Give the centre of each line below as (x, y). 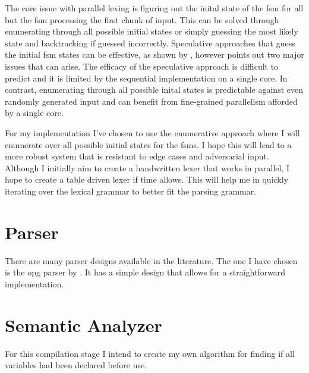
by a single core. (34, 113)
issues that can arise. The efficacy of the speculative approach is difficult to (142, 66)
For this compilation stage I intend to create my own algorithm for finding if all (150, 353)
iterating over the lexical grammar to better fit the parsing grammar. (131, 191)
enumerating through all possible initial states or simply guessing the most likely (152, 31)
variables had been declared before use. (76, 365)
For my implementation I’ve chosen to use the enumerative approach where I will (152, 132)
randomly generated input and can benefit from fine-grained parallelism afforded (151, 101)
